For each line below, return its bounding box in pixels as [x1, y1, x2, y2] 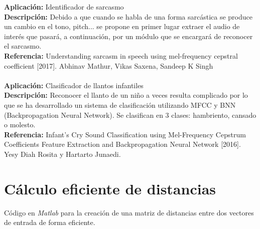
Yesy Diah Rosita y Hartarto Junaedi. [4, 148, 121, 159]
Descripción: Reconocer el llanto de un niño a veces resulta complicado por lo [4, 90, 248, 100]
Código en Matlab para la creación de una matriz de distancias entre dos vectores [4, 207, 254, 217]
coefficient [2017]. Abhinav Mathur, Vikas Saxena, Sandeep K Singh [4, 60, 213, 71]
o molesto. [4, 119, 36, 130]
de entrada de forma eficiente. [4, 217, 95, 227]
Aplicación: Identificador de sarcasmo [4, 2, 124, 12]
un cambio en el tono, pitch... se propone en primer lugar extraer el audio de [4, 21, 240, 32]
